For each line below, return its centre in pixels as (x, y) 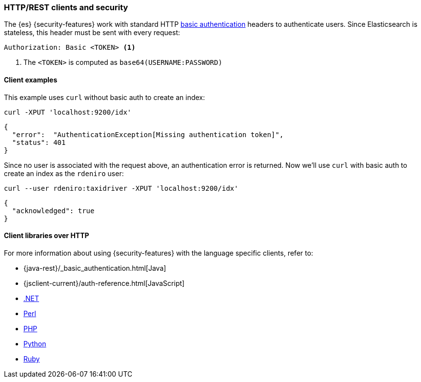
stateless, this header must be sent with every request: (92, 33)
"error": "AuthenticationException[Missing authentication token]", (148, 134)
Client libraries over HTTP (47, 236)
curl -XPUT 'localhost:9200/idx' (68, 112)
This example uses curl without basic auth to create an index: (104, 97)
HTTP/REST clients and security (66, 7)
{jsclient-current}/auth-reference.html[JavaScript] (104, 283)
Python (35, 343)
